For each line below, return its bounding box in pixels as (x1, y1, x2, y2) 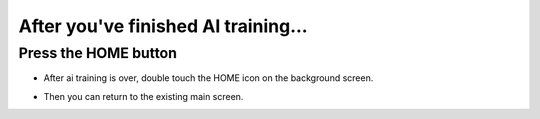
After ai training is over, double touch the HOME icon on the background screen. (43, 72, 374, 84)
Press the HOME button (18, 44, 178, 62)
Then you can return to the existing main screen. (43, 90, 244, 102)
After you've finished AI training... (18, 15, 309, 37)
